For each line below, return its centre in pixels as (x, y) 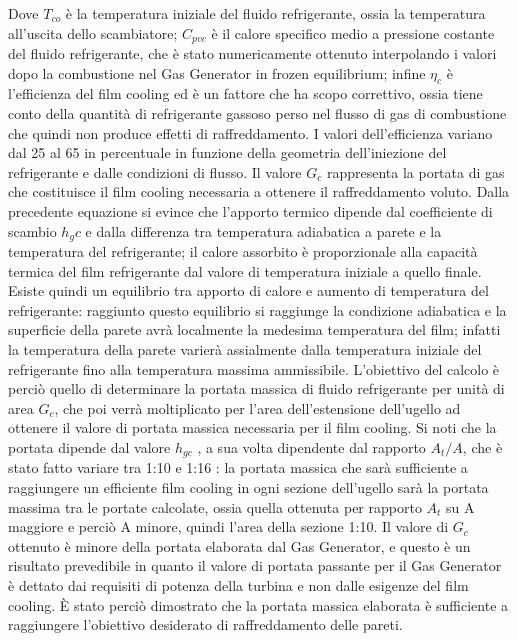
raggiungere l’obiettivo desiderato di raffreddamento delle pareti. (205, 624)
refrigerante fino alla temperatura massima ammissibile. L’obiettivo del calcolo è (254, 368)
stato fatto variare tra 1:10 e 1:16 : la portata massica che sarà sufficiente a (238, 467)
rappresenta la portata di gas (415, 171)
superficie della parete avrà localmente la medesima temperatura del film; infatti (254, 329)
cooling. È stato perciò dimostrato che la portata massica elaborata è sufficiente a (258, 604)
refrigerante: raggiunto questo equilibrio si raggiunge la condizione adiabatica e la (257, 309)
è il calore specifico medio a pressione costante (353, 32)
